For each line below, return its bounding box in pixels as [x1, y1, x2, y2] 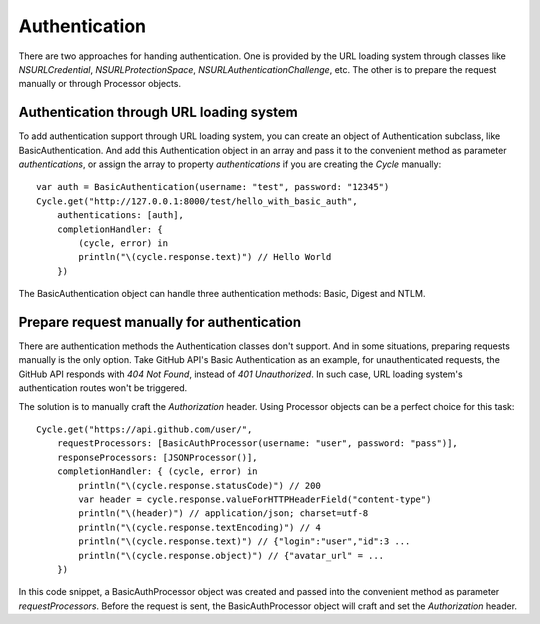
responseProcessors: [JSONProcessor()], [56, 451, 259, 463]
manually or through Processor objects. [18, 78, 182, 90]
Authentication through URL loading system [18, 104, 299, 121]
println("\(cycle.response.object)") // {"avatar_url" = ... [78, 550, 385, 561]
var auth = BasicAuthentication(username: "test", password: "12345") [36, 181, 390, 193]
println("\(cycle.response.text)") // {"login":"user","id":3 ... [78, 536, 411, 547]
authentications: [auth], [56, 210, 185, 221]
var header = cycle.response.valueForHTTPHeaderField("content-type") [78, 493, 432, 505]
